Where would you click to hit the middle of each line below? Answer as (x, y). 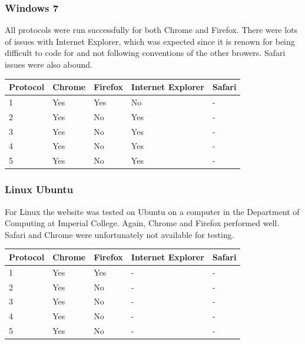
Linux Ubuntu (39, 189)
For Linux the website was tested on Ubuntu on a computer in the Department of (152, 211)
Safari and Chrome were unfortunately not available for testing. (120, 234)
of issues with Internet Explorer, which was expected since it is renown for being (150, 41)
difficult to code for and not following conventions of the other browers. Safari (145, 53)
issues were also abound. (49, 64)
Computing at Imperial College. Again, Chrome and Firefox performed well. (142, 223)
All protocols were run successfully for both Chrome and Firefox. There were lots (151, 30)
